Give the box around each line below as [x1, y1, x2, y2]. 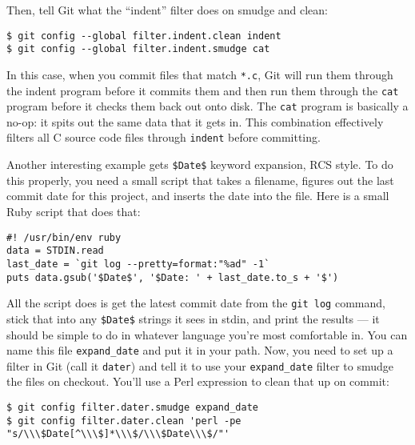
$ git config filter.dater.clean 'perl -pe [6, 415, 241, 427]
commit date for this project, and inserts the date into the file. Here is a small [6, 187, 389, 204]
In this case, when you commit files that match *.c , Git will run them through [6, 66, 393, 82]
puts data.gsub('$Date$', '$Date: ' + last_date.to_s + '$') [6, 271, 339, 283]
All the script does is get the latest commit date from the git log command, [6, 295, 385, 311]
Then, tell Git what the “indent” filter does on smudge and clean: [6, 2, 329, 18]
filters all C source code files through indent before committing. [6, 129, 321, 146]
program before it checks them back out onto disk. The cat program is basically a [6, 98, 409, 114]
